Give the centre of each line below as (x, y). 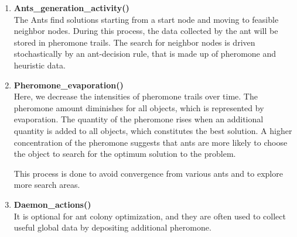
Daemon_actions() (52, 204)
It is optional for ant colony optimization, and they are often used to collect (150, 216)
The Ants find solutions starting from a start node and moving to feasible (146, 19)
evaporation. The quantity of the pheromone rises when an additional (139, 119)
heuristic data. (40, 65)
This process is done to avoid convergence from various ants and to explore (148, 173)
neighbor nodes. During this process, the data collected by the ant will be (146, 31)
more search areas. (47, 185)
